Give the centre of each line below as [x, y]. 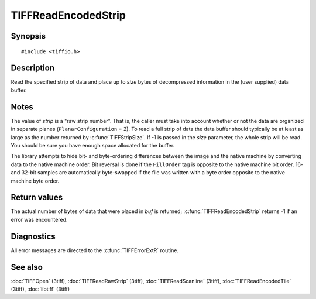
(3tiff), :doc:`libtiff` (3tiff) [40, 289]
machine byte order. [35, 181]
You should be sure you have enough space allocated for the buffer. [93, 145]
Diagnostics [33, 236]
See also [27, 267]
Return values [37, 197]
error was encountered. [39, 219]
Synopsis [28, 36]
